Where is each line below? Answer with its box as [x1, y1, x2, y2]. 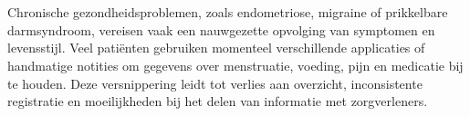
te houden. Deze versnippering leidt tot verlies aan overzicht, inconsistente [7, 73, 423, 92]
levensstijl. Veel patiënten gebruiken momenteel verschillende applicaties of [7, 38, 425, 57]
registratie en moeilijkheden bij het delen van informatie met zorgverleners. [7, 92, 428, 111]
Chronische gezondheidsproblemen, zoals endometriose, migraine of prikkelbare [7, 3, 448, 22]
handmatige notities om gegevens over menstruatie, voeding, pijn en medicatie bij [7, 55, 464, 74]
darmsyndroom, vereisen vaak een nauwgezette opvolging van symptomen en [7, 20, 435, 39]
